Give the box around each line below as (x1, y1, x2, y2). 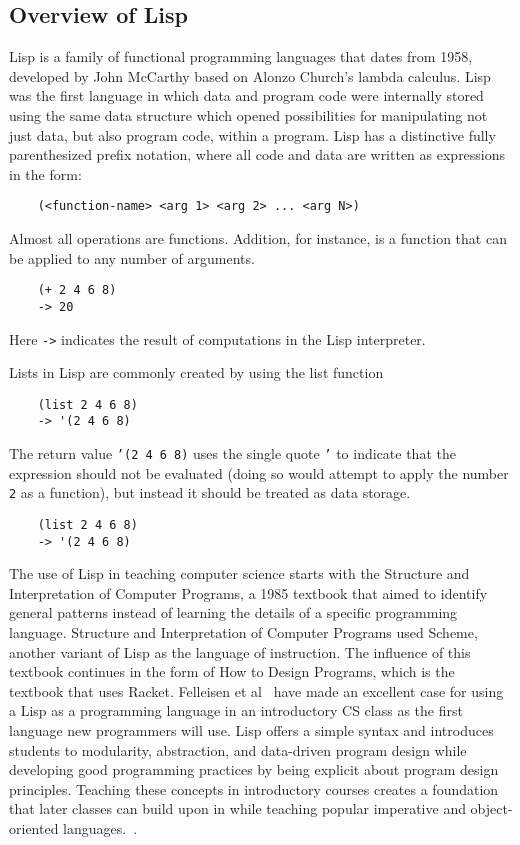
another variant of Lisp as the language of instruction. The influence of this (9, 641, 471, 662)
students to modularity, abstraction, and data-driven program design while (9, 739, 467, 760)
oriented (9, 818, 59, 839)
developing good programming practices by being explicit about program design (9, 759, 499, 780)
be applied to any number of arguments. (9, 247, 255, 268)
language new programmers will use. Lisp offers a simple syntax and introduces (9, 720, 494, 741)
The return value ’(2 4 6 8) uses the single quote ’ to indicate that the (9, 443, 456, 464)
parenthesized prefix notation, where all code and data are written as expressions (9, 144, 506, 165)
